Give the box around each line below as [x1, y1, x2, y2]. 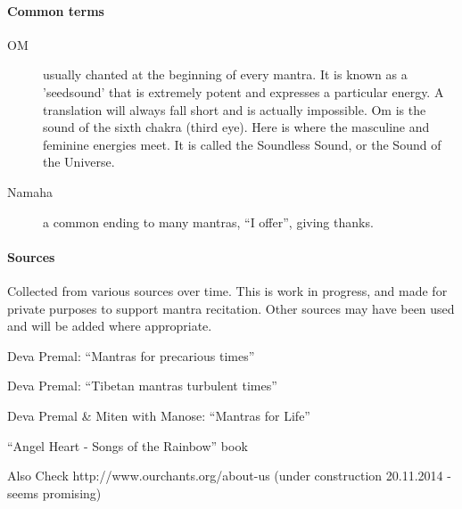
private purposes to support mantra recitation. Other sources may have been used [7, 299, 455, 317]
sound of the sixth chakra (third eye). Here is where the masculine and [43, 118, 430, 136]
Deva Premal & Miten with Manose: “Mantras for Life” [7, 406, 310, 424]
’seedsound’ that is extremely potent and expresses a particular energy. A [43, 82, 444, 101]
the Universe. [43, 152, 115, 171]
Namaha [7, 182, 53, 201]
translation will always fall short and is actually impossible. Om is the [43, 100, 426, 119]
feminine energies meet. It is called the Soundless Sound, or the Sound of [43, 135, 441, 153]
